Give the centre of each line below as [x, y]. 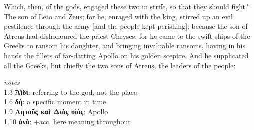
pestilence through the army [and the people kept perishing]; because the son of [126, 26]
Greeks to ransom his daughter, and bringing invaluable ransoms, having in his [125, 46]
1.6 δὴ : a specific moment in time [55, 102]
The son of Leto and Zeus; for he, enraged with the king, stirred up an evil [118, 16]
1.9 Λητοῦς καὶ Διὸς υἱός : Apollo [56, 111]
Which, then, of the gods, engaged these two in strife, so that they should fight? [126, 6]
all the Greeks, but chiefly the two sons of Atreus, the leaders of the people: [120, 65]
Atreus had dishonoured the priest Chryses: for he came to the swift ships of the [127, 36]
